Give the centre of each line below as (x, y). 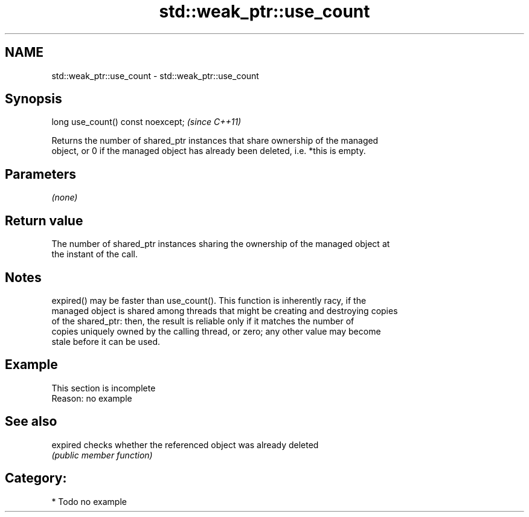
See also (31, 422)
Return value (44, 220)
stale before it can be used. (106, 341)
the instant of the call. (95, 254)
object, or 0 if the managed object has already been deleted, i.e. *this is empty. (209, 151)
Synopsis (34, 99)
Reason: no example (92, 398)
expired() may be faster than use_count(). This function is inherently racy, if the (209, 300)
